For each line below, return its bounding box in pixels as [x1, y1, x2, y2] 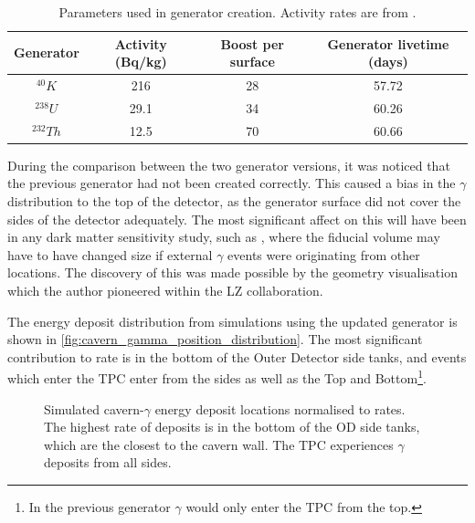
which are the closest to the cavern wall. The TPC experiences [44, 434, 394, 454]
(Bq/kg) [114, 52, 167, 71]
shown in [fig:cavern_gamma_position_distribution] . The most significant [7, 329, 423, 349]
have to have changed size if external [7, 245, 213, 264]
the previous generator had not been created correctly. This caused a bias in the [7, 173, 456, 193]
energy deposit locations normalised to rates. [154, 399, 406, 418]
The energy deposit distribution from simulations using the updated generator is [7, 311, 458, 330]
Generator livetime [327, 34, 449, 53]
